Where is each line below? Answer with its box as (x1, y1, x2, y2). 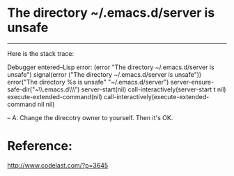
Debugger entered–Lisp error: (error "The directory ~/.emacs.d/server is (7, 63, 214, 71)
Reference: (7, 138, 73, 154)
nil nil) (37, 100, 55, 108)
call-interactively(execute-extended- (103, 92, 210, 101)
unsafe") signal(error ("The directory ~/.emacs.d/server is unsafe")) (7, 70, 202, 78)
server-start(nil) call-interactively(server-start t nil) (81, 85, 226, 94)
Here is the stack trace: (7, 49, 75, 57)
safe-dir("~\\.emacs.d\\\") (7, 85, 80, 94)
